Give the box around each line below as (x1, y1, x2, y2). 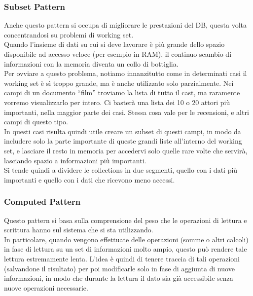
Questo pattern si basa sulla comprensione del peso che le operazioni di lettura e (4, 215, 247, 225)
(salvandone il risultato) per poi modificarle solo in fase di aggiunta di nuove (4, 263, 235, 273)
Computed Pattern (4, 195, 81, 208)
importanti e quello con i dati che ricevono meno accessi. (4, 174, 175, 185)
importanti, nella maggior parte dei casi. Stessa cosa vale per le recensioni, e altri (4, 107, 249, 117)
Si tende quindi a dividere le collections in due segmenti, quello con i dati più (4, 165, 238, 175)
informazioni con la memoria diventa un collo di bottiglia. (4, 58, 179, 69)
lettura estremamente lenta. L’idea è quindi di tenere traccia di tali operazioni (4, 253, 240, 263)
